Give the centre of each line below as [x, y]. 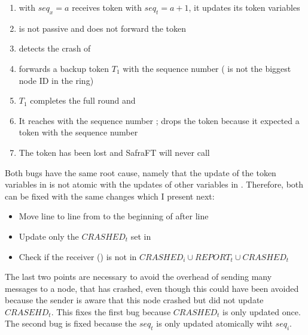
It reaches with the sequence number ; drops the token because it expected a [159, 120]
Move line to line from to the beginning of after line [114, 216]
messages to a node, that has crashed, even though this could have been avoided [152, 288]
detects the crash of [55, 48]
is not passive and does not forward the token [103, 28]
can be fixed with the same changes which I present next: [110, 196]
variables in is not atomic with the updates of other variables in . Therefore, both [154, 184]
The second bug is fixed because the [71, 323]
